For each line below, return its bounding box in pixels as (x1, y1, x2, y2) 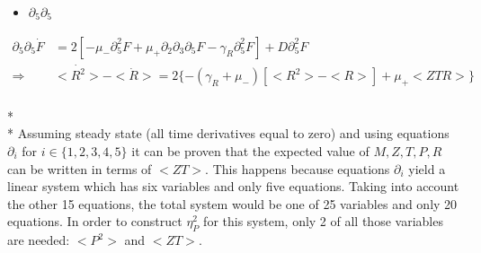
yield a (408, 159, 446, 178)
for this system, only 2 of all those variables (203, 212, 443, 231)
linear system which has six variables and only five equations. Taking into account (7, 177, 459, 196)
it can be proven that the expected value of (131, 141, 370, 160)
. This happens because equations (205, 159, 390, 178)
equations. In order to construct (7, 212, 183, 231)
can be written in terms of (7, 159, 152, 178)
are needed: (7, 231, 70, 249)
